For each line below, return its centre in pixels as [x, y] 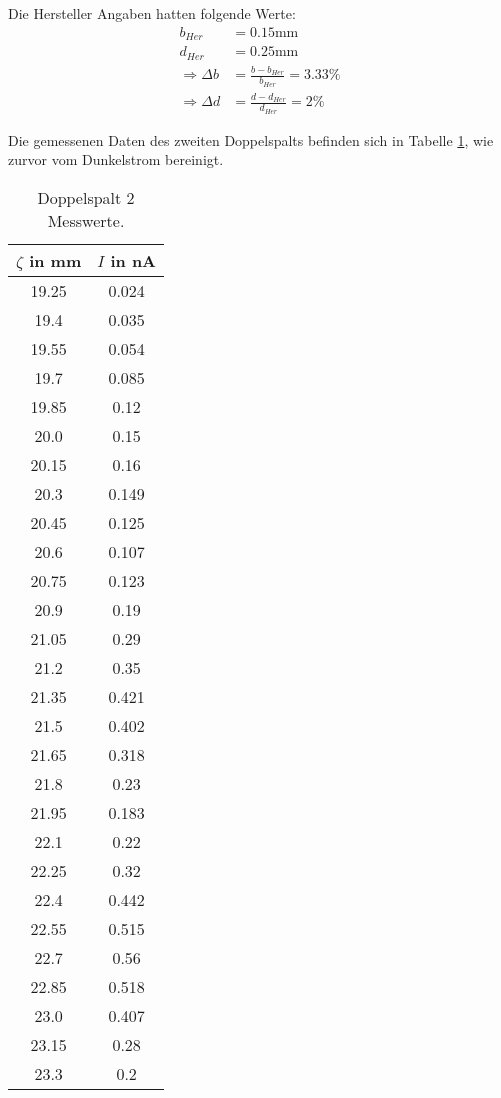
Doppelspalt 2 [86, 197]
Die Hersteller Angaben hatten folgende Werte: [152, 13]
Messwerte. [86, 220]
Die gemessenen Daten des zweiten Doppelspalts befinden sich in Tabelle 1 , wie [251, 139]
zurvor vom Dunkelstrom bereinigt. [116, 159]
